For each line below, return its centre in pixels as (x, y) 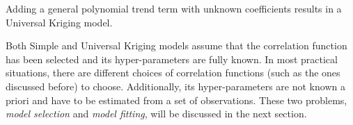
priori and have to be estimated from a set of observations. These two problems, (176, 100)
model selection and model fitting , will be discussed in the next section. (156, 114)
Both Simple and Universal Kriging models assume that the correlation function (176, 45)
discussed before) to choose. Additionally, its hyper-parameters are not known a (175, 86)
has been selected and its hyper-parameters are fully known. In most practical (172, 59)
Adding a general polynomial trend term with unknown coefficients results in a (174, 8)
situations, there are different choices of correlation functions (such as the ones (173, 73)
